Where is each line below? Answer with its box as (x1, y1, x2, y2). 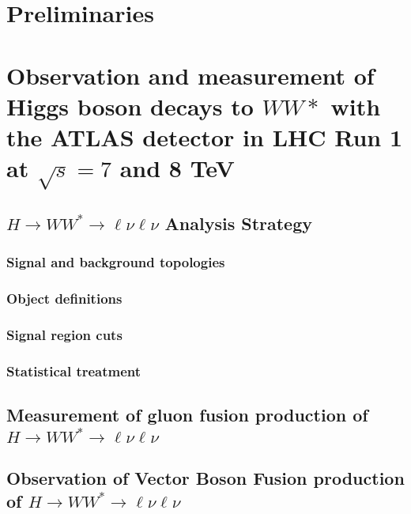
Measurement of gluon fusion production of (6, 403, 368, 427)
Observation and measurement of (6, 59, 375, 91)
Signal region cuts (6, 325, 123, 345)
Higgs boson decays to (6, 89, 254, 122)
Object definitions (6, 289, 123, 308)
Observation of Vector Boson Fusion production (6, 465, 405, 489)
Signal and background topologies (6, 252, 225, 272)
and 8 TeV (119, 152, 235, 184)
